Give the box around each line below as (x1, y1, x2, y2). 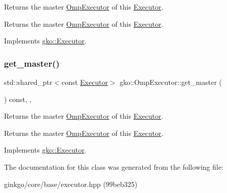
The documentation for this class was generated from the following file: (4, 161, 223, 172)
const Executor (62, 77, 108, 87)
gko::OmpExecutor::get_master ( (120, 77, 222, 87)
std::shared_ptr (4, 77, 52, 87)
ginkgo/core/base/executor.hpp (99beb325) (4, 178, 138, 189)
